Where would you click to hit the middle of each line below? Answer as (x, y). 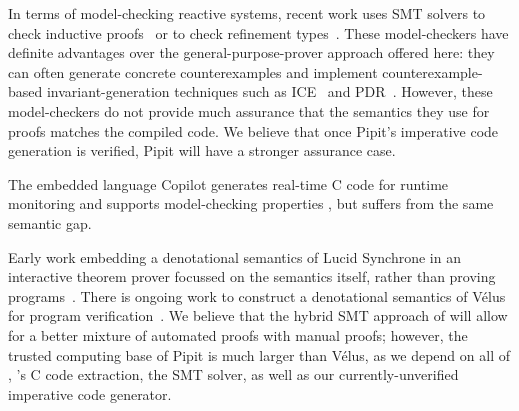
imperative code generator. (90, 393)
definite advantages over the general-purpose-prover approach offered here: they (251, 52)
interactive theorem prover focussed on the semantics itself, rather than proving (252, 276)
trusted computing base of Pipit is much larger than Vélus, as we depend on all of (259, 354)
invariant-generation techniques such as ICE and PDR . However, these (269, 91)
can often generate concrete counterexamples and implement (193, 71)
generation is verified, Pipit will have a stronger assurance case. (202, 150)
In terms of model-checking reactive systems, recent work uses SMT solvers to (247, 13)
